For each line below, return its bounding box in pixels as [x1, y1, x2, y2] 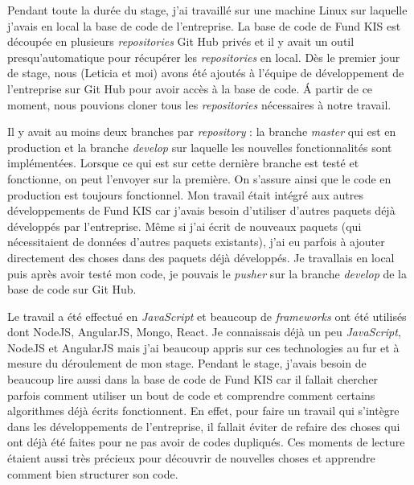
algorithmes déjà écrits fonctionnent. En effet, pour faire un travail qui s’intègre [7, 402, 400, 419]
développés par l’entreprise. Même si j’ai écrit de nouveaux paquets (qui [7, 217, 362, 234]
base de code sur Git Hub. [7, 281, 137, 298]
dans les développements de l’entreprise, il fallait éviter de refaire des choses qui [7, 417, 400, 434]
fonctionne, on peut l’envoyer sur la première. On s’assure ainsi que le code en [7, 170, 391, 187]
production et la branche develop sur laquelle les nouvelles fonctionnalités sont [7, 138, 392, 155]
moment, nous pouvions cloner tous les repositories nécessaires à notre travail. [7, 96, 391, 113]
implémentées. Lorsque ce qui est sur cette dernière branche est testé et [7, 154, 359, 171]
